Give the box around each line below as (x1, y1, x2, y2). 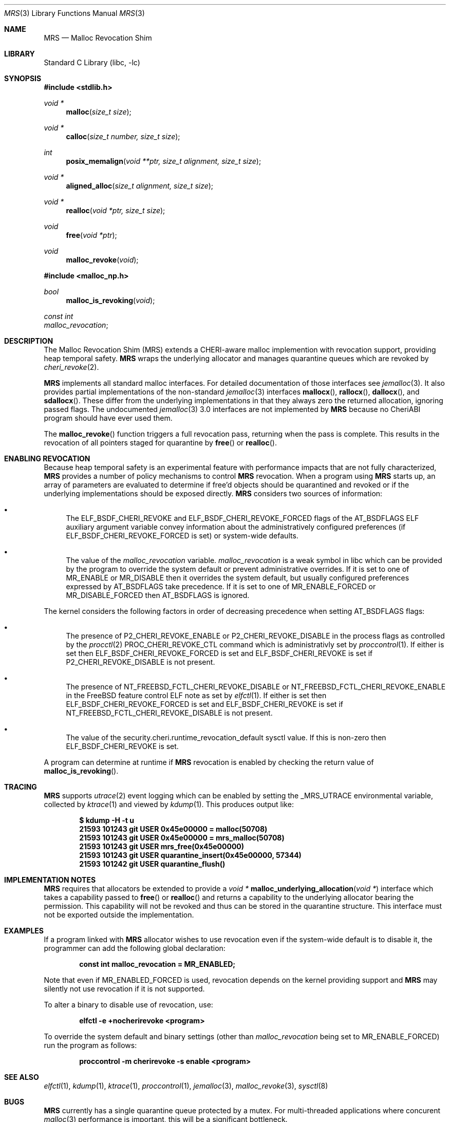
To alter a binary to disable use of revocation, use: (44, 1000, 213, 1009)
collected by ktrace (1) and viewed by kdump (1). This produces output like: (44, 800, 294, 809)
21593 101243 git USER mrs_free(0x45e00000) (79, 842, 245, 851)
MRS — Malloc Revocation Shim (44, 33, 152, 42)
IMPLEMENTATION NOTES (4, 875, 96, 884)
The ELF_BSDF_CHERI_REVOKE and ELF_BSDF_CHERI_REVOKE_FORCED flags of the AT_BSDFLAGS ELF (66, 514, 419, 522)
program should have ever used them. (44, 414, 173, 422)
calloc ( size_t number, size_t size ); (66, 132, 180, 141)
